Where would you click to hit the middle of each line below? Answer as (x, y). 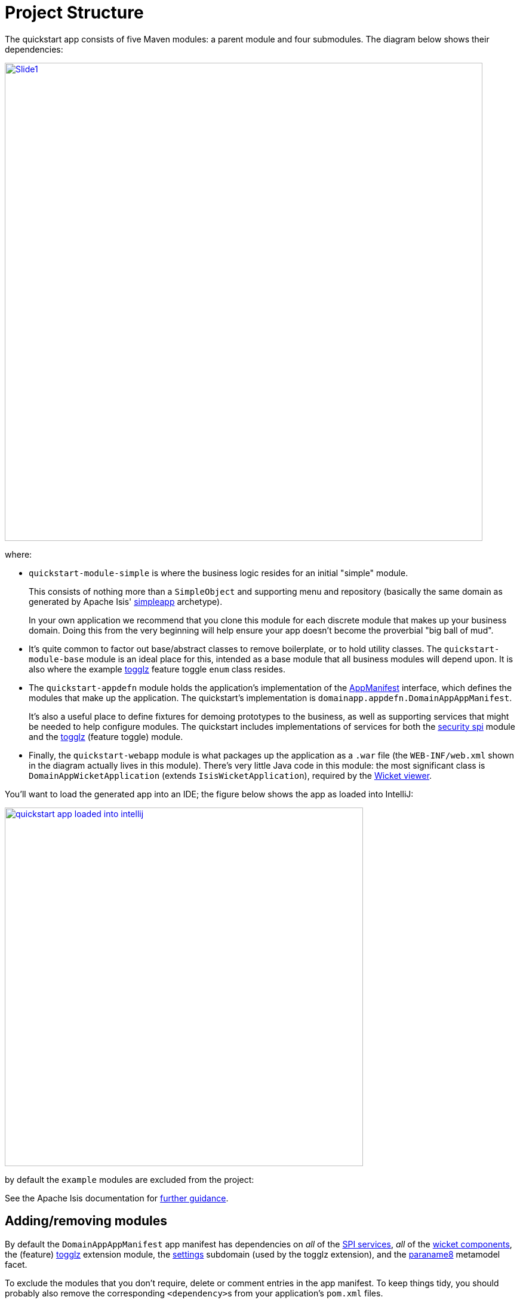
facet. (16, 1264)
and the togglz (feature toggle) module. (106, 736)
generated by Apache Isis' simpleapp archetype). (126, 601)
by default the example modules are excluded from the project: (130, 1179)
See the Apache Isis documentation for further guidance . (117, 1198)
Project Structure (74, 13)
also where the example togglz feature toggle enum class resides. (157, 669)
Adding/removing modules (86, 1221)
